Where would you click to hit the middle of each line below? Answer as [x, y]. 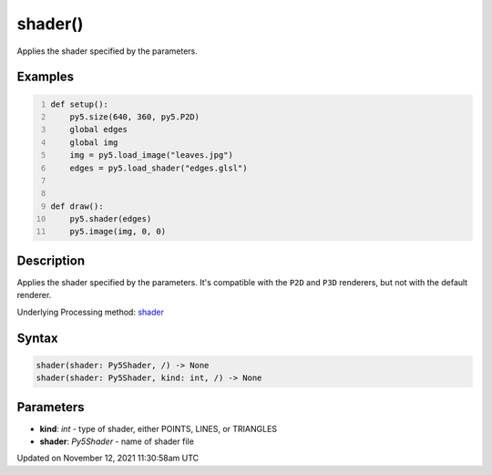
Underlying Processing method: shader [90, 312]
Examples [46, 77]
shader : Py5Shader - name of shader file [117, 441]
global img [94, 142]
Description [51, 260]
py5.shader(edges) [111, 219]
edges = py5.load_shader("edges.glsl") [159, 168]
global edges [98, 129]
